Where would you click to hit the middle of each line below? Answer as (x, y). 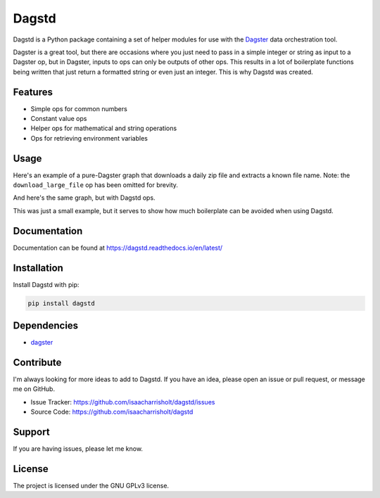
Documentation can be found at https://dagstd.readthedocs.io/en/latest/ (118, 248)
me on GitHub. (34, 389)
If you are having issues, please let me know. (78, 449)
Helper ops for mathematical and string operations (104, 128)
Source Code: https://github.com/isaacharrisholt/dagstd (112, 412)
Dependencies (46, 326)
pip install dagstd (61, 303)
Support (31, 432)
